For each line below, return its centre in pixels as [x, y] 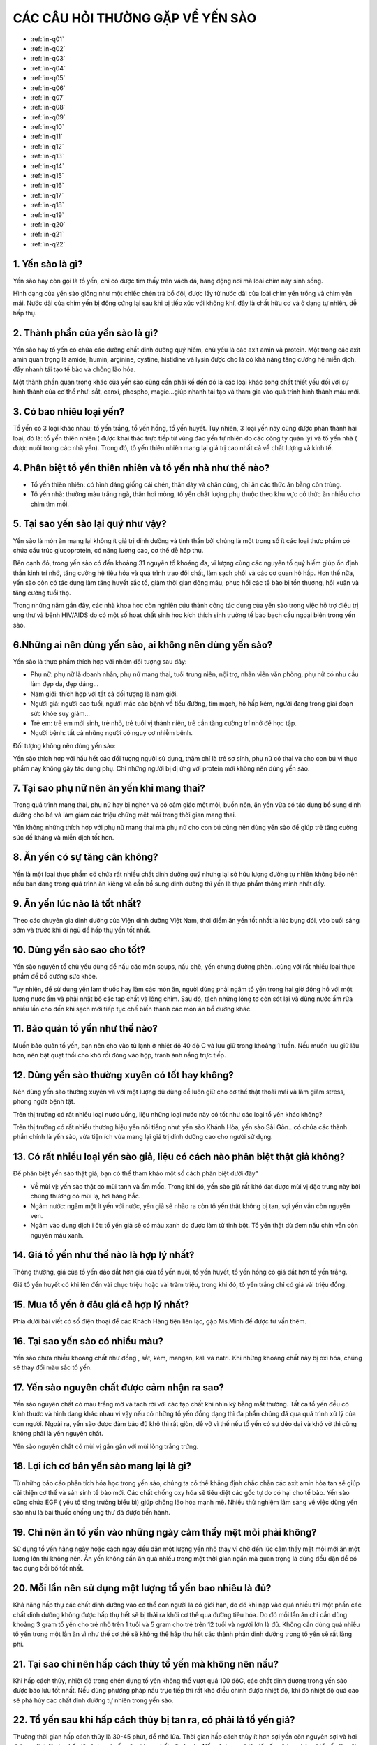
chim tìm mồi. [50, 504]
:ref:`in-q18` [47, 205]
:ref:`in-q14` [47, 166]
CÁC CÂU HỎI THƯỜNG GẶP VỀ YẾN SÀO [135, 18]
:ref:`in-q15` [47, 176]
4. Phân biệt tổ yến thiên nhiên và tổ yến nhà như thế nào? [141, 468]
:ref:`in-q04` [48, 68]
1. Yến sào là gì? [48, 264]
